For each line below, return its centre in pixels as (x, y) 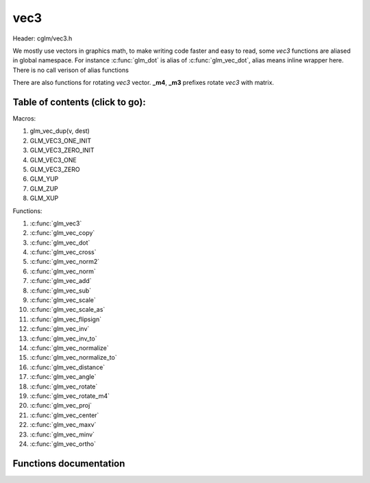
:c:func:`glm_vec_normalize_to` (73, 358)
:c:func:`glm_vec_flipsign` (66, 319)
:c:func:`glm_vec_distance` (67, 367)
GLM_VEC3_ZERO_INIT (62, 150)
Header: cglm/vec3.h (42, 38)
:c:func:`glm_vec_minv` (62, 434)
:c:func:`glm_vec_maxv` (63, 425)
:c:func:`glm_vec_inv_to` (63, 338)
